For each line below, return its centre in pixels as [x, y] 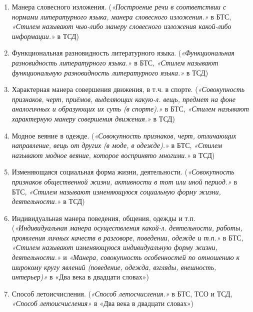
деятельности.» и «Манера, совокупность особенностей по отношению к [126, 257]
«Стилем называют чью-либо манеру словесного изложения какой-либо [121, 26]
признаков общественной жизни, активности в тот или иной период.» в [124, 181]
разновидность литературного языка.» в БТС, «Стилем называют [115, 62]
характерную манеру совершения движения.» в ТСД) [93, 118]
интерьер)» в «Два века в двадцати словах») [80, 277]
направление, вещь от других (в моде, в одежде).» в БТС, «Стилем [117, 145]
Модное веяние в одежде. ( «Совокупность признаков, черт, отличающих [124, 135]
